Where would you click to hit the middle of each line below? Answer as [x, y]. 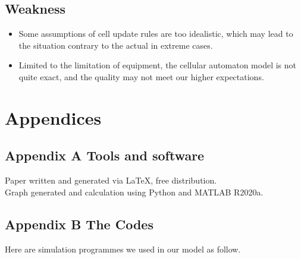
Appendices [53, 117]
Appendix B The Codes [79, 224]
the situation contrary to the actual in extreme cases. [116, 45]
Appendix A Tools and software [105, 155]
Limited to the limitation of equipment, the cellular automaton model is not [158, 65]
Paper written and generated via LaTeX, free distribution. [111, 180]
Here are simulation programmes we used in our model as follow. [123, 249]
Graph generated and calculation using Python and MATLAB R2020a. [134, 192]
